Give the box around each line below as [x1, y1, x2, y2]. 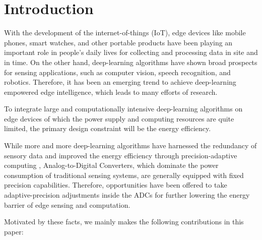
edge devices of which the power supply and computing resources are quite [4, 113, 234, 124]
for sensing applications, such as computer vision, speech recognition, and [4, 67, 231, 77]
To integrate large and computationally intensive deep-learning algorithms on [4, 103, 243, 114]
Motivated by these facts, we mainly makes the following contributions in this [4, 216, 244, 227]
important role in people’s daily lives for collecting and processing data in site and [4, 47, 258, 57]
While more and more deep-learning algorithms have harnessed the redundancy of [4, 140, 257, 151]
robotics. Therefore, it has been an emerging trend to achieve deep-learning [4, 77, 236, 87]
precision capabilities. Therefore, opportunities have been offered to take [4, 179, 227, 190]
